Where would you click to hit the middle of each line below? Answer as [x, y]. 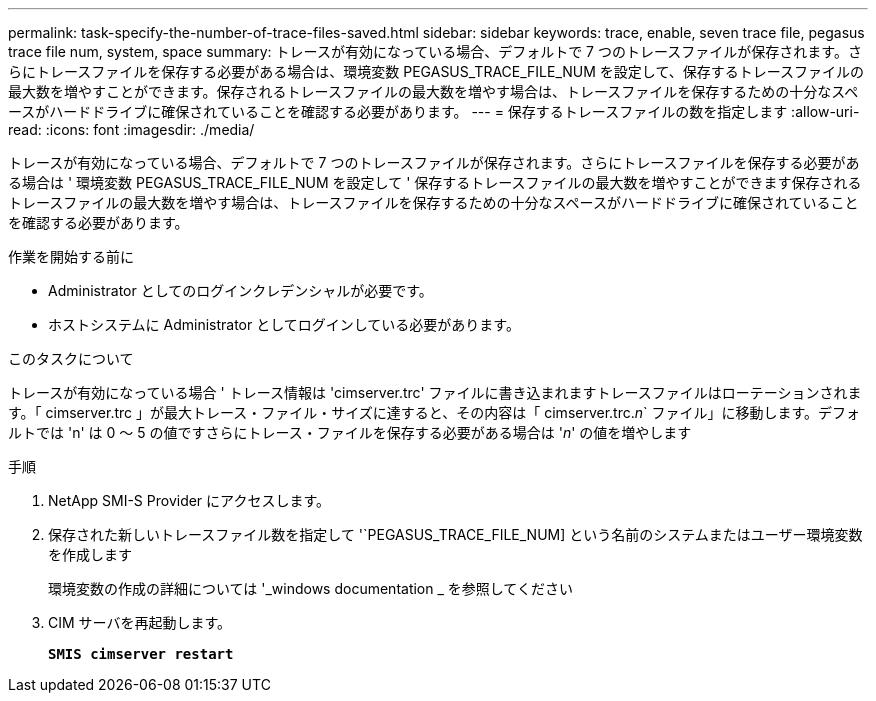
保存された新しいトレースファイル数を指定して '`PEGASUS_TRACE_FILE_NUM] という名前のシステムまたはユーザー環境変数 [455, 534]
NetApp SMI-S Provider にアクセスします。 [189, 500]
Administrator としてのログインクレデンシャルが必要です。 [240, 290]
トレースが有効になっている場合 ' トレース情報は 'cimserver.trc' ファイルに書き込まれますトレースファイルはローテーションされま [435, 392]
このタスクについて [71, 358]
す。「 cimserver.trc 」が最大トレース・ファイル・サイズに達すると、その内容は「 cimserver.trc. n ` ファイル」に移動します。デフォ [434, 412]
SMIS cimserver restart [141, 654]
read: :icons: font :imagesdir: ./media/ [131, 129]
